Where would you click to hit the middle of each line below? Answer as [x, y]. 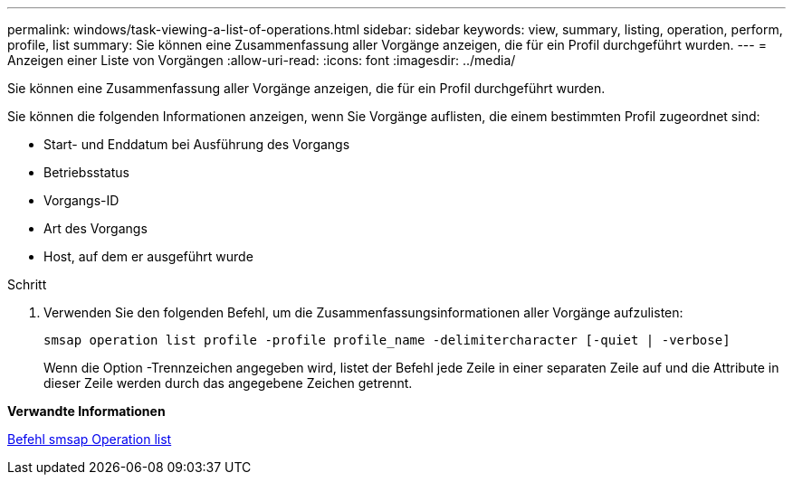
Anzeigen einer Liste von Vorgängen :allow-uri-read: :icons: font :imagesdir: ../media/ [262, 60]
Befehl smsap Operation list [90, 439]
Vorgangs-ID [81, 200]
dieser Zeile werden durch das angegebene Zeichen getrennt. [228, 383]
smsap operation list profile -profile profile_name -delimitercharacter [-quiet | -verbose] [387, 340]
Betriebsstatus [86, 172]
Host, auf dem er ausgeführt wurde [148, 256]
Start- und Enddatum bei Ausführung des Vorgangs [197, 144]
